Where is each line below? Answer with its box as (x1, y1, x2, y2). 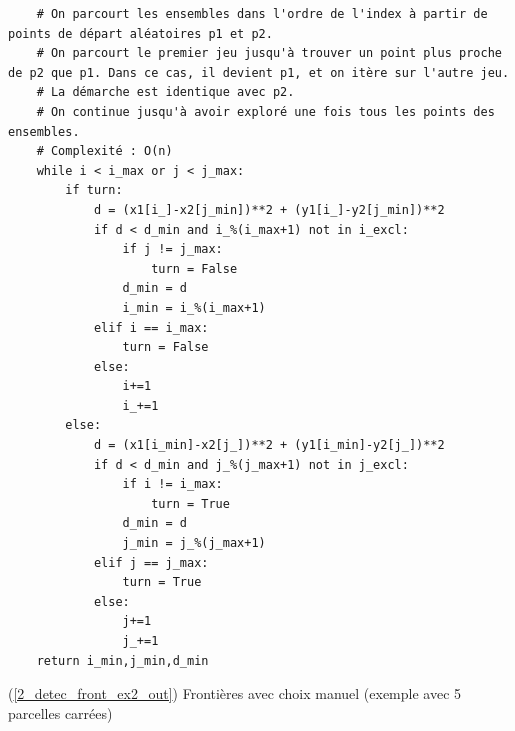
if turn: (65, 183, 123, 198)
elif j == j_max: (93, 555, 209, 570)
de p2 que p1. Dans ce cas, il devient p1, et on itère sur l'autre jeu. (8, 65, 510, 80)
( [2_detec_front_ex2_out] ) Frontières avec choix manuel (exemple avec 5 (8, 683, 462, 704)
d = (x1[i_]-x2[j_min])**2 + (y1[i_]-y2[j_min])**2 (93, 202, 445, 217)
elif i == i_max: (93, 320, 209, 335)
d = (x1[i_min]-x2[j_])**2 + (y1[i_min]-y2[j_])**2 (93, 438, 445, 453)
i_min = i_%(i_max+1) (122, 300, 266, 315)
